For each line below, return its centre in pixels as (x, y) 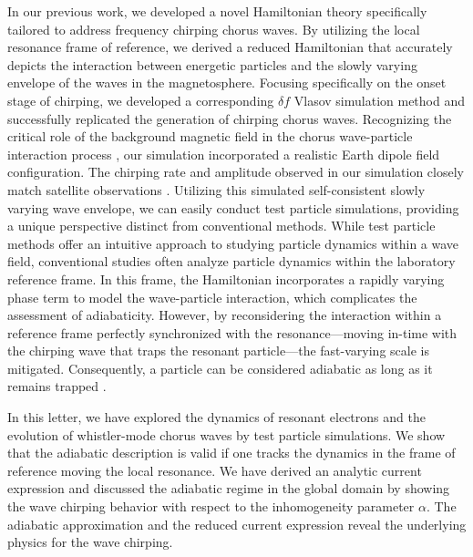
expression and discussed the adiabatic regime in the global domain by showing (229, 488)
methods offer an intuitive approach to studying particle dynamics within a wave (233, 243)
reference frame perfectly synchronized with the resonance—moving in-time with (232, 332)
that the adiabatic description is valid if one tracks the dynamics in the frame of (231, 453)
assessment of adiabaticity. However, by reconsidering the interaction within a (225, 315)
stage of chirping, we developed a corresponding (141, 100)
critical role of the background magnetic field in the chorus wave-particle (210, 136)
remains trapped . (57, 386)
